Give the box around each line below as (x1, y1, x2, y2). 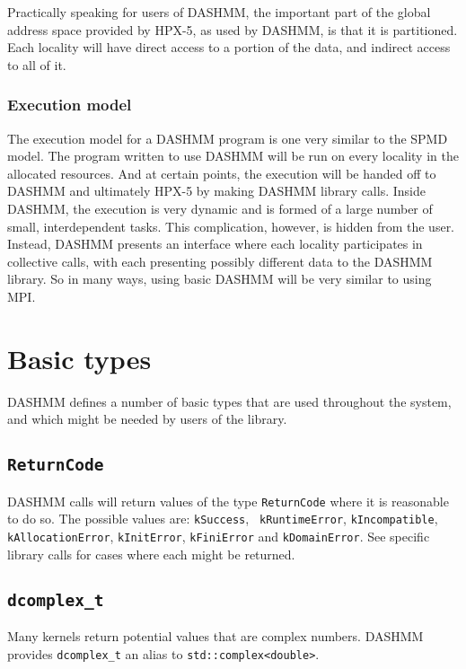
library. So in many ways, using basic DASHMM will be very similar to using (7, 269, 432, 288)
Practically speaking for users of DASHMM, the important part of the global (7, 3, 431, 21)
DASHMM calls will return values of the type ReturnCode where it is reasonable (7, 491, 449, 510)
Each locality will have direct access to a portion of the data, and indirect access (7, 38, 451, 57)
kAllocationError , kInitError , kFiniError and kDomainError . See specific (7, 526, 430, 545)
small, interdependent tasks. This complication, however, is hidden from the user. (7, 216, 455, 235)
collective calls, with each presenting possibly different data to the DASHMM (7, 251, 433, 270)
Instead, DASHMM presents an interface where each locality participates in (7, 234, 423, 253)
